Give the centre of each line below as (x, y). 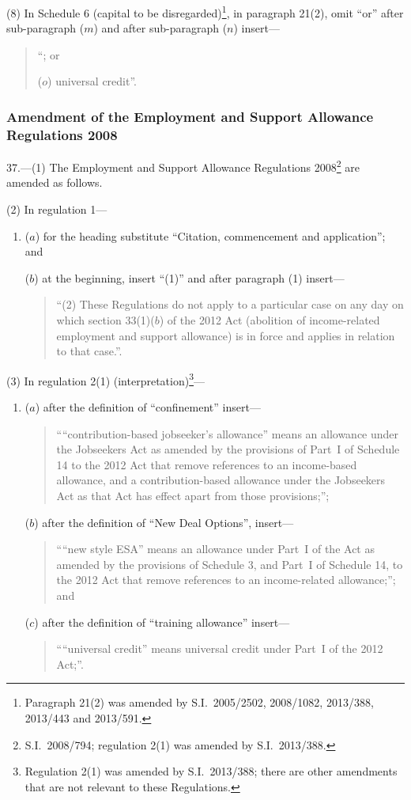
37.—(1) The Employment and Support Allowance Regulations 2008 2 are (183, 166)
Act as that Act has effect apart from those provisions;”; (193, 495)
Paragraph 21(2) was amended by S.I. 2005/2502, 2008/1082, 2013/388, (199, 702)
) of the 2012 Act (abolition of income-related (270, 319)
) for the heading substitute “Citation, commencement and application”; (210, 235)
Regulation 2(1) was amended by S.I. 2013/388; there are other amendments (211, 771)
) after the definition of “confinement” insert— (148, 407)
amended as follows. (55, 182)
